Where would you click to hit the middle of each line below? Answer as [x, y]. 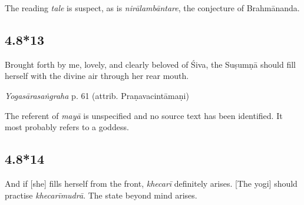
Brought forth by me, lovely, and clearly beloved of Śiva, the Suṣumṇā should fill [151, 64]
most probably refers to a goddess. [67, 127]
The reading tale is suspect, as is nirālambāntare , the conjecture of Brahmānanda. [152, 8]
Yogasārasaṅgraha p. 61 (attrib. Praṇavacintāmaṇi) [97, 95]
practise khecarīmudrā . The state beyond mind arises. [101, 195]
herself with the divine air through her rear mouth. [97, 76]
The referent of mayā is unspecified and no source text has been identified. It [144, 115]
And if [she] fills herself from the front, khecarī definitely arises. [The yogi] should [151, 183]
